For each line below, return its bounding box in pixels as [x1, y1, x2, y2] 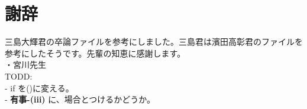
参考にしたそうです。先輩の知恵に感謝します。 [5, 47, 186, 59]
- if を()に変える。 [5, 81, 74, 94]
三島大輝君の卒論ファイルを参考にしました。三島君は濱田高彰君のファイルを [5, 35, 303, 48]
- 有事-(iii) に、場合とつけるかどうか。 [5, 93, 156, 105]
